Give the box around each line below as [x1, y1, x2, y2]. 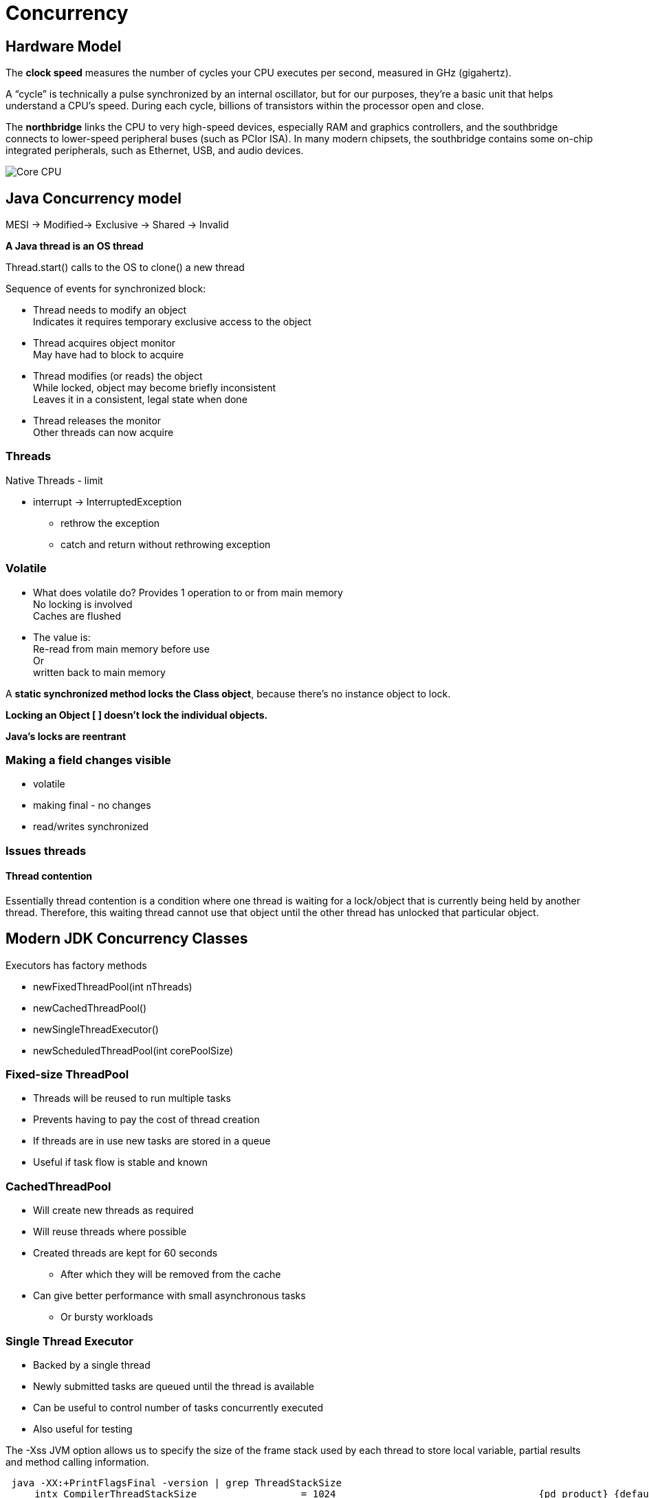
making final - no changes [33, 799, 151, 812]
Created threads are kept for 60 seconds [33, 1247, 218, 1259]
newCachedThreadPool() [33, 1001, 147, 1014]
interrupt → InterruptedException [33, 495, 182, 508]
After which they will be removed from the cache [60, 1268, 281, 1281]
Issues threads [5, 843, 87, 858]
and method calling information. [5, 1455, 149, 1468]
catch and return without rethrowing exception [60, 538, 271, 550]
